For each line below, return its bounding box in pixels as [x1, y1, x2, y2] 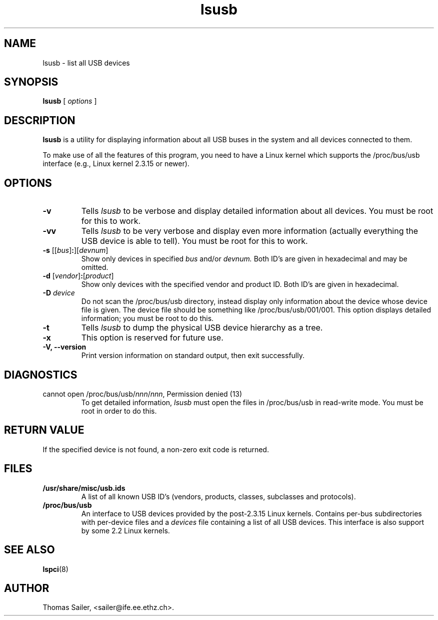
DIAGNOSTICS [4, 368, 77, 381]
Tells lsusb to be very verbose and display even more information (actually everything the [81, 226, 418, 236]
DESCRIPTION [4, 114, 75, 127]
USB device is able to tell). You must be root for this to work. [81, 236, 308, 246]
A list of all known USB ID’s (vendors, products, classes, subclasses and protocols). [81, 492, 356, 501]
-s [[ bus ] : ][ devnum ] [42, 246, 108, 255]
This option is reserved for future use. [81, 333, 223, 343]
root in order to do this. [81, 406, 157, 415]
